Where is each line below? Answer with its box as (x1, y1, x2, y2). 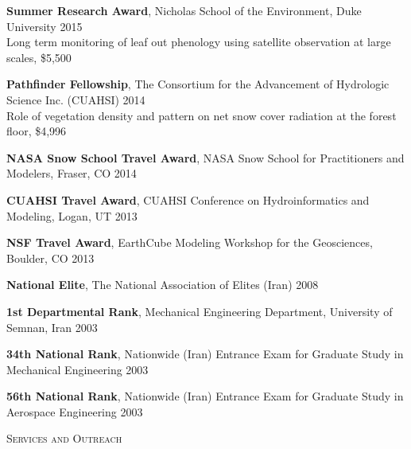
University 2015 (6, 18, 83, 34)
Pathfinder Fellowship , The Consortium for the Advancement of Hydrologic (6, 76, 390, 92)
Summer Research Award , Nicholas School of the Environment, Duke (6, 2, 362, 18)
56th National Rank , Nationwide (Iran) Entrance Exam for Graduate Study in (6, 388, 404, 404)
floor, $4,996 (6, 123, 67, 139)
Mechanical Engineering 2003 (6, 361, 149, 377)
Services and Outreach (6, 430, 122, 447)
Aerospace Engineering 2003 (6, 403, 143, 420)
